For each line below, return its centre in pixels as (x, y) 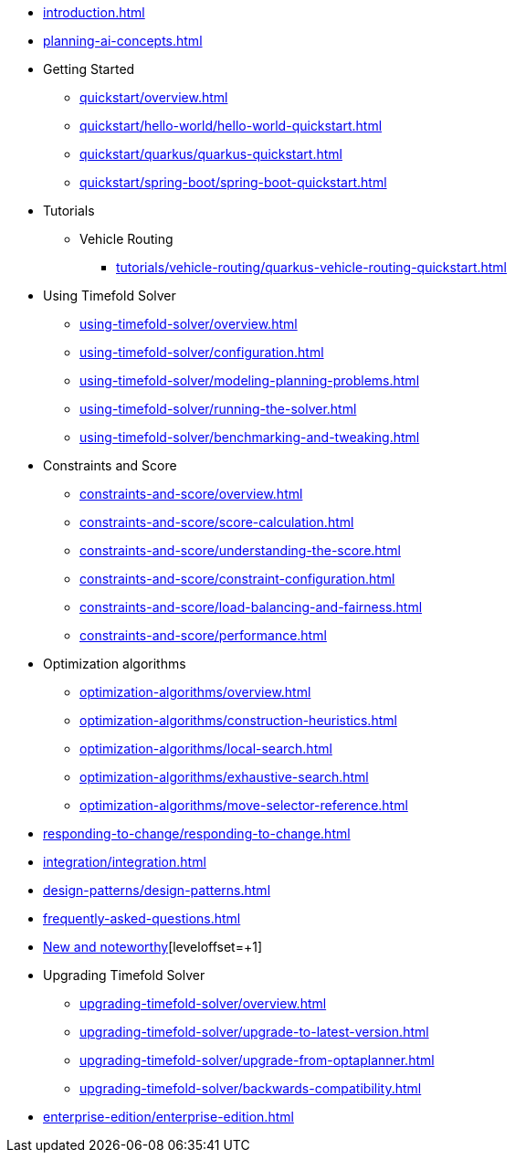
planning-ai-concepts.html (123, 41)
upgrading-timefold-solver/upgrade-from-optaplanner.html (257, 1060)
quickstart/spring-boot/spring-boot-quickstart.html (233, 182)
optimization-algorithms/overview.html (195, 692)
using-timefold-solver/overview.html (189, 324)
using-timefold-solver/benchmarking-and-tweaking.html (250, 437)
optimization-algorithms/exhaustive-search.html (224, 777)
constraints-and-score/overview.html (191, 494)
